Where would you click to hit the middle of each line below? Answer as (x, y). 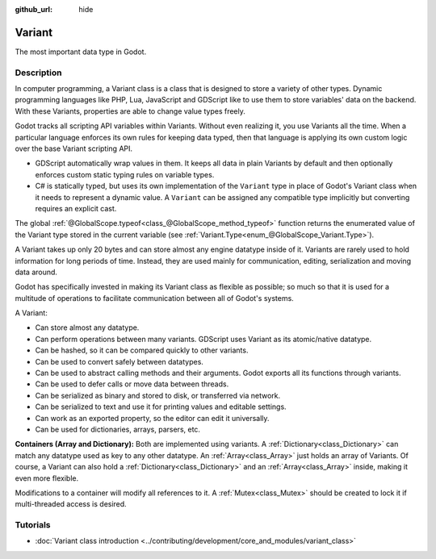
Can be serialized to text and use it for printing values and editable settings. (161, 407)
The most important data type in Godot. (81, 52)
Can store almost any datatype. (87, 327)
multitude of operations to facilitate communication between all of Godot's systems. (154, 298)
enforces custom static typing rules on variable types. (125, 174)
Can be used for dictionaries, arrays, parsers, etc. (118, 429)
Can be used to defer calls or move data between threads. (132, 384)
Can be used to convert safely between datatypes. (119, 361)
